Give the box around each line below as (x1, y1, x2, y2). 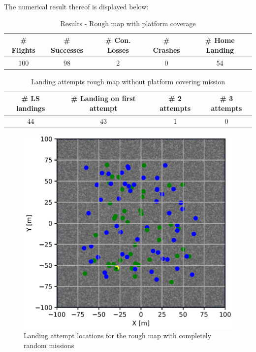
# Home (205, 35, 235, 45)
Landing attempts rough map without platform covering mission (31, 76, 225, 86)
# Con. (105, 35, 131, 45)
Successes (50, 44, 83, 55)
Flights (11, 44, 35, 55)
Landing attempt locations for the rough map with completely (24, 330, 212, 341)
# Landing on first (71, 93, 136, 104)
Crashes (153, 44, 180, 55)
